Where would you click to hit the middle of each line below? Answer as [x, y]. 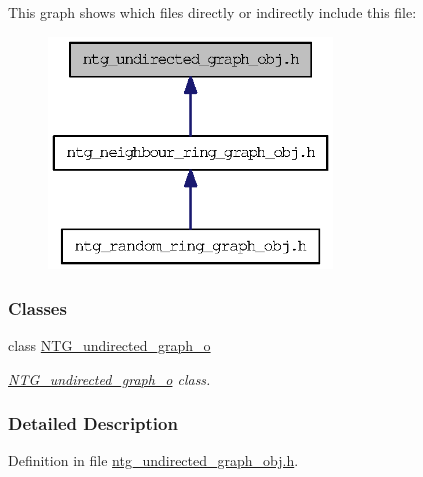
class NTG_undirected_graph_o [109, 344]
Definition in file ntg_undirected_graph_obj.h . [153, 460]
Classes [37, 307]
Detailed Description [93, 423]
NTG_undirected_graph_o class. [109, 378]
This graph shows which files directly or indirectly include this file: [212, 12]
